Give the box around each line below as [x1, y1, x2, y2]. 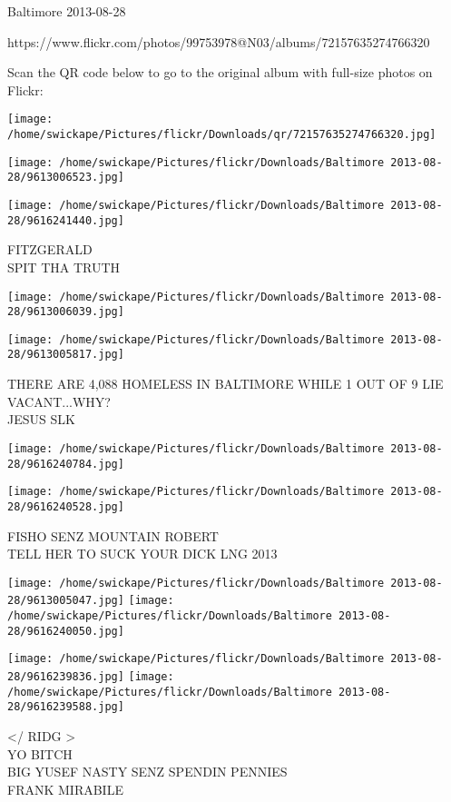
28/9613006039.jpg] [7, 305, 124, 319]
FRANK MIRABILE [7, 779, 123, 798]
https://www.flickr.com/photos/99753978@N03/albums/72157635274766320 [7, 32, 430, 51]
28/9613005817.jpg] [7, 348, 124, 361]
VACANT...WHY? [7, 391, 111, 411]
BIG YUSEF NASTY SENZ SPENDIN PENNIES [7, 762, 288, 781]
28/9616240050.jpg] [7, 624, 124, 638]
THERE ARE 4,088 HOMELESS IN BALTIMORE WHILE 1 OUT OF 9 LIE [7, 374, 444, 393]
